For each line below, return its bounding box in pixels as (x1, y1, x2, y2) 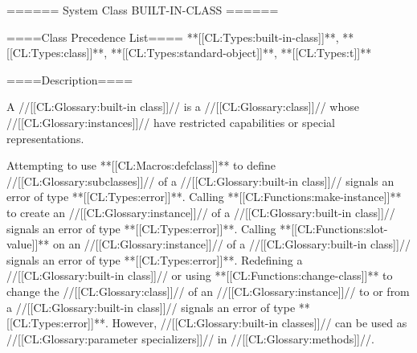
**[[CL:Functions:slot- (280, 220, 388, 236)
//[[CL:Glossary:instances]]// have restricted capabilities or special (6, 113, 335, 130)
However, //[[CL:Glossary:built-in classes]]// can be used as (112, 314, 407, 331)
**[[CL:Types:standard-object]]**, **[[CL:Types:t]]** (110, 44, 372, 61)
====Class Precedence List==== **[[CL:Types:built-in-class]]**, (6, 28, 339, 45)
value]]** (6, 236, 50, 252)
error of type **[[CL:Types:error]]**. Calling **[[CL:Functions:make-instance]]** (6, 188, 402, 205)
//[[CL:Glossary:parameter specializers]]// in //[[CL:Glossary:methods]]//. (6, 330, 374, 347)
